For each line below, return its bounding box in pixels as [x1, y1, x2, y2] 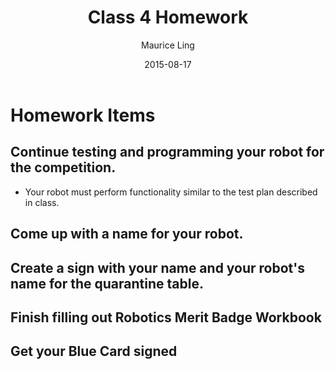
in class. [24, 196, 60, 208]
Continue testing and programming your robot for [10, 144, 325, 161]
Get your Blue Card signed [10, 343, 178, 360]
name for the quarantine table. [10, 275, 204, 292]
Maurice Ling [141, 39, 195, 51]
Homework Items [10, 104, 156, 126]
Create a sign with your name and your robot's [10, 259, 306, 276]
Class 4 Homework [87, 6, 249, 29]
